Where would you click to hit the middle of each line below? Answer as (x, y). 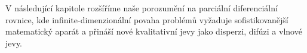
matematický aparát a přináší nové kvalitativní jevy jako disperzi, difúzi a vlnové (154, 31)
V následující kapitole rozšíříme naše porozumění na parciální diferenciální (142, 8)
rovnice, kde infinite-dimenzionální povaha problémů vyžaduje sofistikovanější (147, 19)
